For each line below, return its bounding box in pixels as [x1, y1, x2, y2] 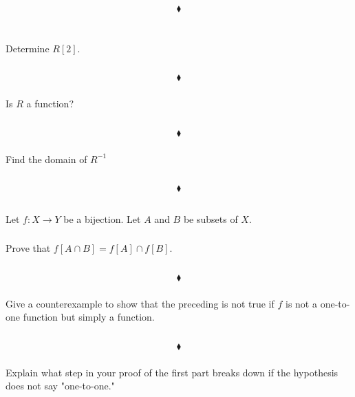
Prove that [6, 241, 51, 255]
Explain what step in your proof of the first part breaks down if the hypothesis [6, 365, 338, 379]
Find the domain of [6, 151, 87, 166]
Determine [6, 41, 50, 55]
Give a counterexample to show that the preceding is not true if [6, 296, 275, 310]
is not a [286, 296, 317, 310]
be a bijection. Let [63, 211, 141, 226]
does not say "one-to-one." [6, 378, 115, 393]
